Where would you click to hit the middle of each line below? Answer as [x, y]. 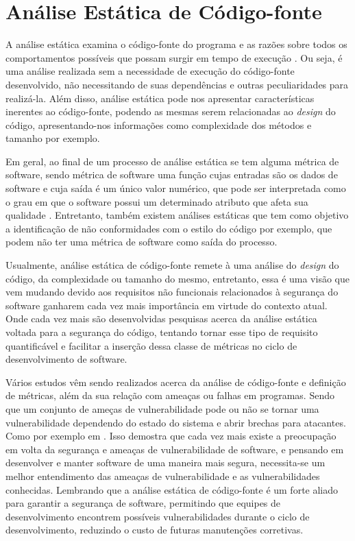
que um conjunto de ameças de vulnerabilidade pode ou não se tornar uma [162, 408]
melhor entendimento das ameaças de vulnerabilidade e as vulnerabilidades [163, 476]
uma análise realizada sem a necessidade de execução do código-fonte [150, 71]
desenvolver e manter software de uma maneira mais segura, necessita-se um [166, 462]
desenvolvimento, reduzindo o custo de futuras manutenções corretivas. [155, 530]
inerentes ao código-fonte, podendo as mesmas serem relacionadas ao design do [171, 111]
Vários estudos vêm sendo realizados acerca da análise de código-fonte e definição [176, 382]
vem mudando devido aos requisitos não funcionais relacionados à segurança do [172, 292]
